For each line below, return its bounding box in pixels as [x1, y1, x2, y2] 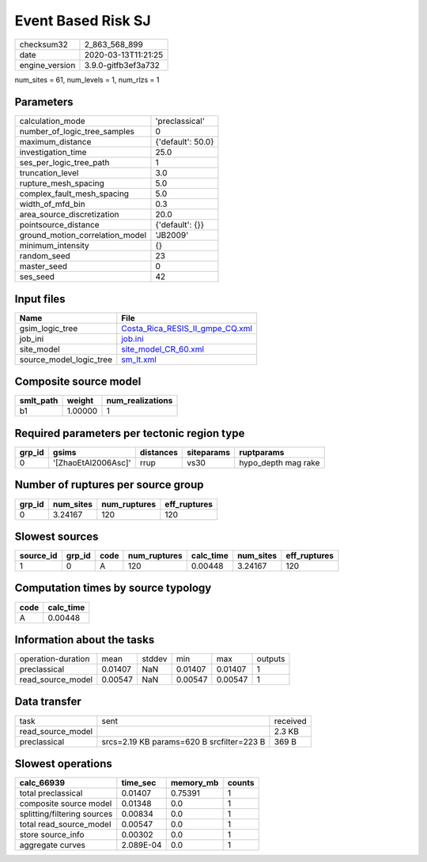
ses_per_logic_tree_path [19, 157, 110, 168]
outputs [256, 653, 285, 664]
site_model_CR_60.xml [121, 344, 205, 355]
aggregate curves [19, 840, 86, 851]
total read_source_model [19, 819, 111, 830]
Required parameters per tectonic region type [14, 427, 245, 440]
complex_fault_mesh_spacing [19, 188, 130, 199]
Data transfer [14, 695, 82, 709]
